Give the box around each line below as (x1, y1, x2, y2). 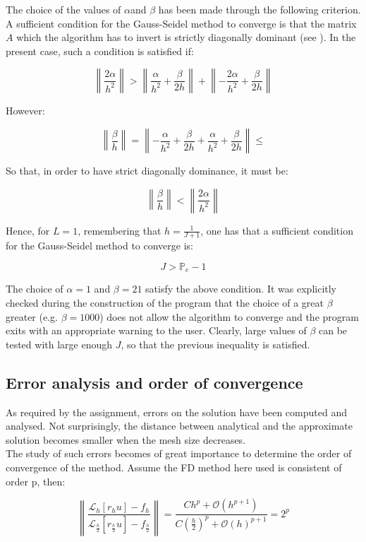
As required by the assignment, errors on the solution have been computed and (6, 404, 347, 419)
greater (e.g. (6, 309, 58, 324)
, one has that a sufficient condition (200, 223, 353, 237)
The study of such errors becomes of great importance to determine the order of (6, 446, 352, 461)
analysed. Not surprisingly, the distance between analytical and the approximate (6, 418, 353, 433)
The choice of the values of (6, 2, 121, 16)
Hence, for (6, 223, 50, 237)
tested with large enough (6, 336, 113, 351)
